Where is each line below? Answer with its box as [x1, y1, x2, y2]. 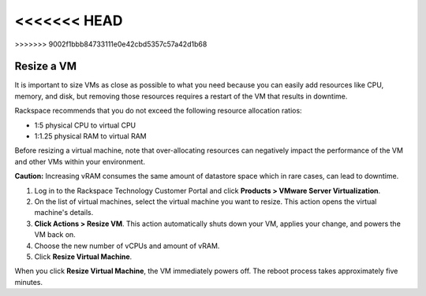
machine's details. [34, 208, 94, 217]
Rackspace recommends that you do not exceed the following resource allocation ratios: [14, 106, 303, 116]
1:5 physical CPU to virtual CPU [34, 120, 136, 130]
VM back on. [34, 230, 77, 239]
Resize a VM [14, 60, 77, 73]
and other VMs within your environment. [14, 157, 146, 166]
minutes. [14, 277, 43, 287]
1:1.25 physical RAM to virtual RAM [34, 131, 147, 141]
